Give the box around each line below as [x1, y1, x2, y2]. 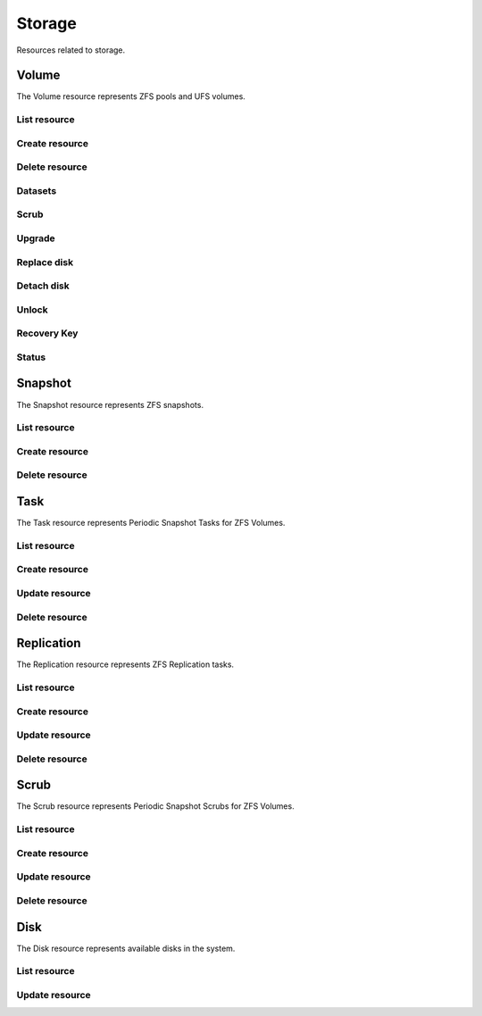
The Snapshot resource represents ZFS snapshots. [16, 399, 204, 410]
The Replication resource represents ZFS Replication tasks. [16, 659, 235, 670]
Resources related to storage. [16, 45, 126, 55]
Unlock [16, 304, 48, 316]
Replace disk [16, 255, 74, 268]
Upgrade [16, 232, 55, 245]
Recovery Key [16, 327, 79, 339]
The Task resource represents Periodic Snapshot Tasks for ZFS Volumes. [16, 518, 286, 529]
